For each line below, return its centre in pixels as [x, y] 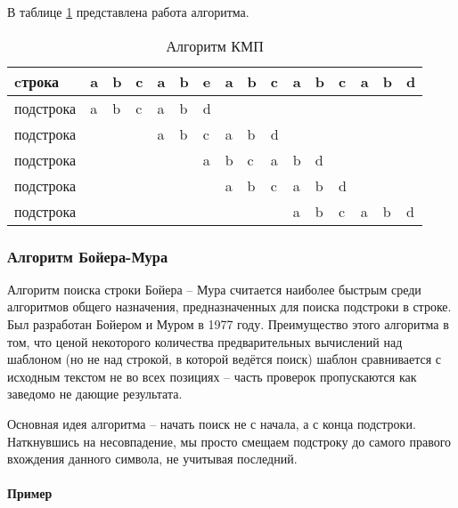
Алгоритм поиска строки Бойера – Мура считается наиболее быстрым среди [214, 289]
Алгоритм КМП [215, 45]
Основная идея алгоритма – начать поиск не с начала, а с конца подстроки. [212, 423]
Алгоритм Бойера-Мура [88, 256]
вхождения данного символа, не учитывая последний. [152, 459]
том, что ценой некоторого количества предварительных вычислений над [205, 341]
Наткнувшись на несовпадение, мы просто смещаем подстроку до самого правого [229, 441]
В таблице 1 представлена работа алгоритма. [128, 12]
